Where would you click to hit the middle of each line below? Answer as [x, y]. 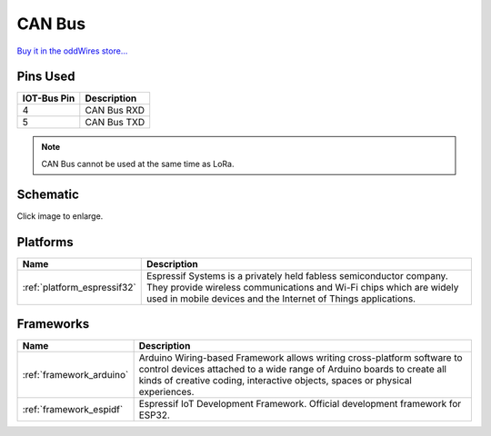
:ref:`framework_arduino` [75, 375]
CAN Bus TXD [115, 123]
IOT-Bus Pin [49, 98]
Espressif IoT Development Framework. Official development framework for [300, 404]
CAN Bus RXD [115, 111]
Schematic [48, 194]
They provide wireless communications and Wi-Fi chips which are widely [302, 287]
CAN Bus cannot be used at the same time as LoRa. [138, 163]
